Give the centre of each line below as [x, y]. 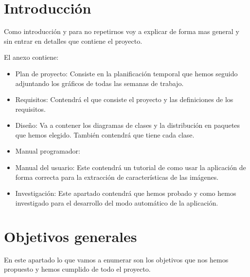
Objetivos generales [71, 236]
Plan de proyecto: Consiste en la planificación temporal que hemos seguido [126, 73]
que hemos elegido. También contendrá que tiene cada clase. [105, 134]
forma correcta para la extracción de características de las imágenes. [117, 177]
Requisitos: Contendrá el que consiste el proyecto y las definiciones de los [124, 99]
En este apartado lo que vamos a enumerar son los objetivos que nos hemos [116, 259]
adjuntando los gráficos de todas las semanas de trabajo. [99, 83]
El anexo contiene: [31, 57]
